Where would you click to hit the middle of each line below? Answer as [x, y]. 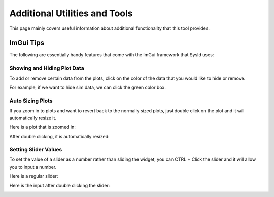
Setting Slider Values [36, 150]
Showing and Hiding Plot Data [47, 68]
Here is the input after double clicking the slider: [60, 185]
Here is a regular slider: [34, 176]
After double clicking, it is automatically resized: [59, 137]
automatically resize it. [33, 118]
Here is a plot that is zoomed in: [42, 127]
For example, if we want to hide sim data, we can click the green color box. [88, 87]
